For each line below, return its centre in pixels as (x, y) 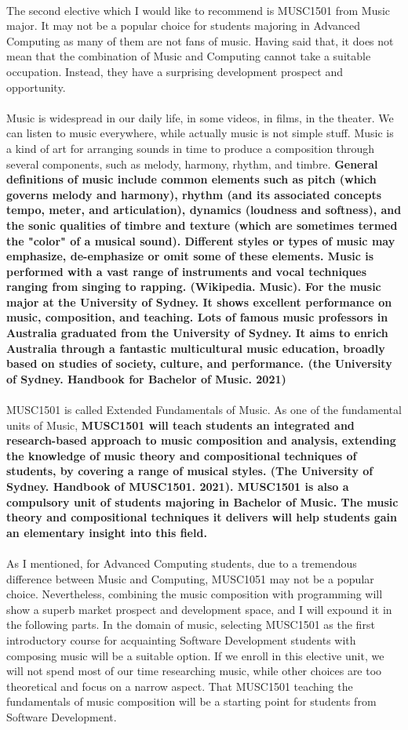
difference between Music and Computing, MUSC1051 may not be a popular (190, 578)
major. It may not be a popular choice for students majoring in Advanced (184, 25)
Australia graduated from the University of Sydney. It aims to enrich (197, 333)
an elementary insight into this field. (107, 532)
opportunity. (36, 87)
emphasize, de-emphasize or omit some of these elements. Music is (190, 256)
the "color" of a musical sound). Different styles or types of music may (201, 240)
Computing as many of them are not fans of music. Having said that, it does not (200, 40)
